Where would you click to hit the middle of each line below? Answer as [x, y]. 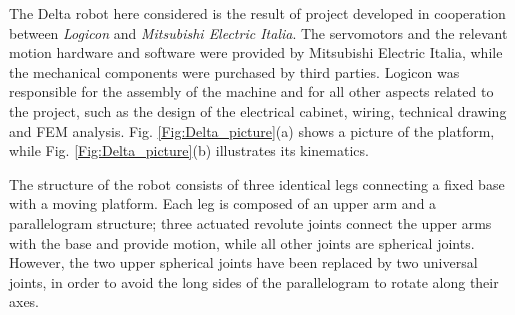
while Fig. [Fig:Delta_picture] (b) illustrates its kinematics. [189, 150]
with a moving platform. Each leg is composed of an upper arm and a [223, 203]
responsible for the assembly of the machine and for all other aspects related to [251, 91]
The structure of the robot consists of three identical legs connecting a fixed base [257, 183]
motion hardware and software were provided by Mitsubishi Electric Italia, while [256, 52]
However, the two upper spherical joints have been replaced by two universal [243, 262]
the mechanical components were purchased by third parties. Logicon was [234, 71]
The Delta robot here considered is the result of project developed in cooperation [257, 13]
